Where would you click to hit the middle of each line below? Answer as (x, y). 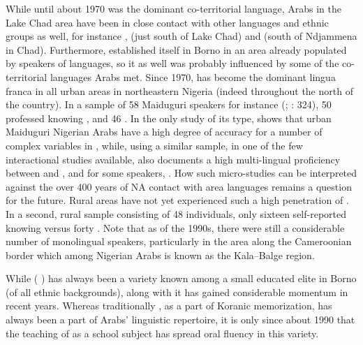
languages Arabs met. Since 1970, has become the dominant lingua (193, 76)
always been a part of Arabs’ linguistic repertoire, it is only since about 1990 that (180, 320)
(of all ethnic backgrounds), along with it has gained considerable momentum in (177, 292)
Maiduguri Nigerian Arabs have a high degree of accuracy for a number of (164, 132)
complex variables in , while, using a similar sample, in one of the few (154, 145)
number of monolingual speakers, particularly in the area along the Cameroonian (179, 241)
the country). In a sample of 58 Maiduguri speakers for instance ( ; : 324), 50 (169, 104)
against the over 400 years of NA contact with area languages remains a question (179, 186)
